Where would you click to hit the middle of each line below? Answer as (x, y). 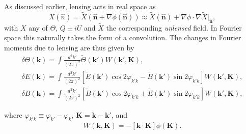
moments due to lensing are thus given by (69, 48)
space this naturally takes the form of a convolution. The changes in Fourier (123, 37)
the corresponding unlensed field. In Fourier (174, 27)
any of (38, 27)
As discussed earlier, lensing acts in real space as (80, 6)
